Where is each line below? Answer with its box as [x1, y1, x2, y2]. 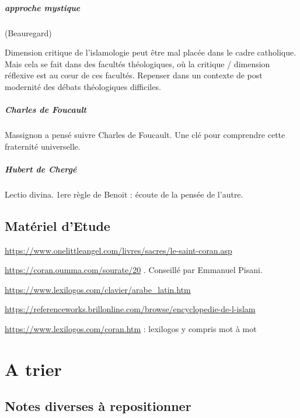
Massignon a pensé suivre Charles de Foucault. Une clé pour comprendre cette [5, 129, 285, 141]
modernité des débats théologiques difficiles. [5, 80, 161, 92]
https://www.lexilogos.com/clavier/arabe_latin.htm [5, 283, 191, 295]
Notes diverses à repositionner [5, 397, 191, 415]
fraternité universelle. [5, 140, 81, 152]
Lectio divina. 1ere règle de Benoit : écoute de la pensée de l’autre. [5, 188, 243, 200]
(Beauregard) [5, 26, 52, 39]
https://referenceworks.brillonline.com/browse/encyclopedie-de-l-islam [5, 303, 256, 315]
